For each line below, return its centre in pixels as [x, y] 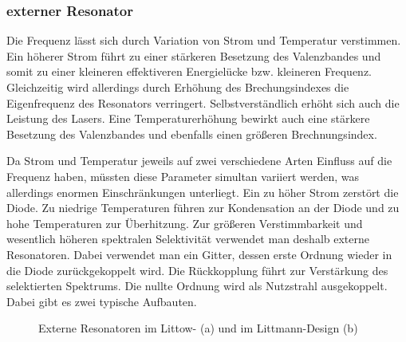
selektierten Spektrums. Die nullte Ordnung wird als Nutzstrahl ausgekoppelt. [197, 286]
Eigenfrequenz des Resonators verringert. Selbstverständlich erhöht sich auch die [203, 102]
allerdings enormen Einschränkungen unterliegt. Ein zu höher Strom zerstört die [203, 192]
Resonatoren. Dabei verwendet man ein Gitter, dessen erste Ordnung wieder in [199, 254]
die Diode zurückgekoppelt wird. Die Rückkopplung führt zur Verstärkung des [197, 270]
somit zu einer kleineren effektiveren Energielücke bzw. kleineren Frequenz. [189, 71]
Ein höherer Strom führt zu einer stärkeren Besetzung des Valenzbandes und [194, 55]
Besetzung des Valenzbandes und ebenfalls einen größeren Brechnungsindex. [192, 134]
